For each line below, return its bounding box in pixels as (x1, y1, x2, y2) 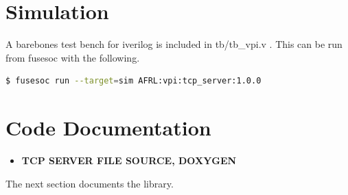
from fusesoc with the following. (5, 50, 140, 64)
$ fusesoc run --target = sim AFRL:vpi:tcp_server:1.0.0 (5, 76, 262, 86)
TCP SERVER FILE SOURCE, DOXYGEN (21, 153, 237, 168)
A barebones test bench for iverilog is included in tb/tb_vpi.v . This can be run (5, 37, 343, 51)
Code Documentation (5, 114, 211, 142)
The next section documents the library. (5, 176, 174, 190)
